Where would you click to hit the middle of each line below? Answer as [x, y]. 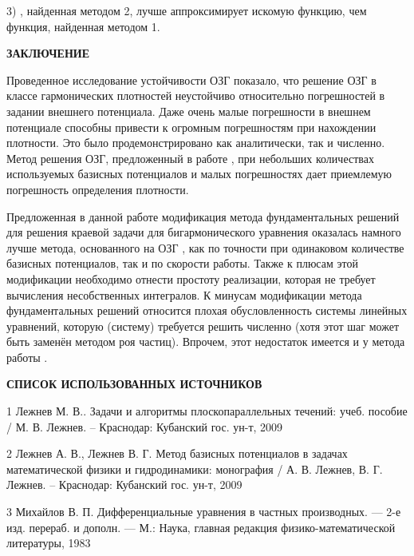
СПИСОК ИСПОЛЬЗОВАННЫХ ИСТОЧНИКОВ [134, 384]
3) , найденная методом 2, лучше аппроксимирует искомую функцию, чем [187, 10]
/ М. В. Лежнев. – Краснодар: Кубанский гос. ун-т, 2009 [145, 426]
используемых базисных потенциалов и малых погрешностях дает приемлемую [199, 174]
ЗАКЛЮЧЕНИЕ [48, 53]
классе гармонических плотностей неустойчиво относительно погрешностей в [196, 95]
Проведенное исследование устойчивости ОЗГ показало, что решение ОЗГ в [191, 79]
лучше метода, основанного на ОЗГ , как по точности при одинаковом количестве [205, 247]
